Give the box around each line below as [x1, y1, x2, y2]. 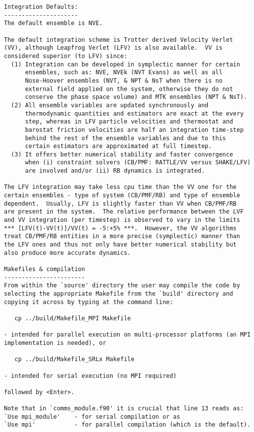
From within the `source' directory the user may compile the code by [4, 282, 240, 289]
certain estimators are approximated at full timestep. [25, 143, 212, 150]
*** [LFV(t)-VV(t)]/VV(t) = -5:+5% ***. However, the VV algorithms [4, 224, 237, 232]
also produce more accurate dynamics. [4, 249, 131, 256]
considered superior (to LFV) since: [4, 52, 127, 60]
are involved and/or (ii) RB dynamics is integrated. [25, 167, 205, 175]
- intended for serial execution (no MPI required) [4, 372, 177, 379]
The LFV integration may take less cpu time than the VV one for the [4, 184, 237, 191]
